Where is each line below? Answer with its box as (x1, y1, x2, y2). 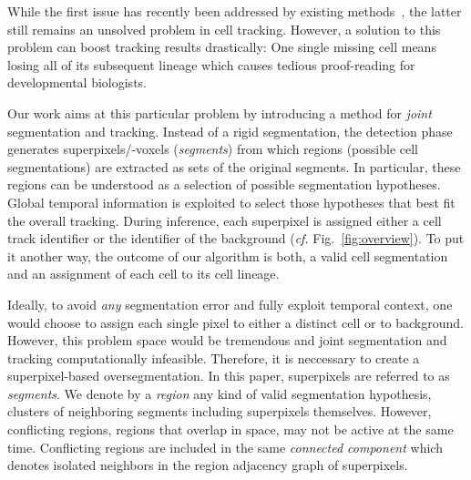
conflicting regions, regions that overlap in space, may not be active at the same (7, 420, 454, 439)
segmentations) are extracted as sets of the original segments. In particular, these (7, 157, 461, 176)
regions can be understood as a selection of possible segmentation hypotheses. (7, 175, 441, 194)
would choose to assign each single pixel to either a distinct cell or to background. (7, 312, 464, 332)
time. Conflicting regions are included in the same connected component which (7, 437, 443, 456)
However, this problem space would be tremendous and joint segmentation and (7, 331, 447, 350)
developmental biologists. (7, 73, 147, 92)
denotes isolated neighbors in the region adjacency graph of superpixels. (7, 455, 408, 475)
